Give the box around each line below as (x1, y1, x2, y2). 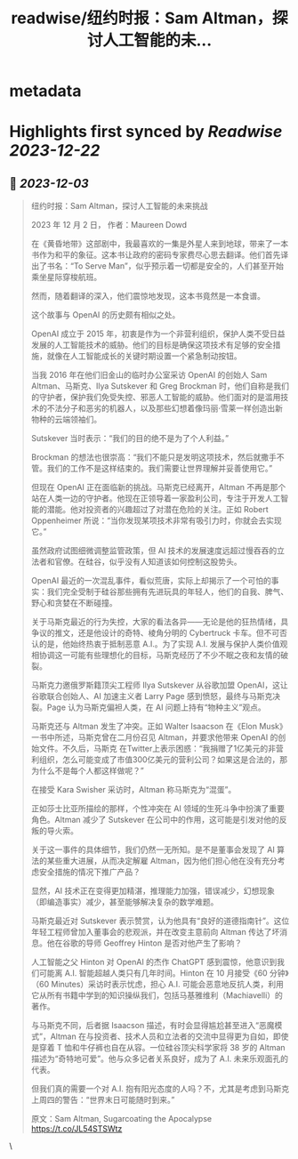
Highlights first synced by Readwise (9, 122, 283, 142)
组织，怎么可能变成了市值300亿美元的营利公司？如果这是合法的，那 (38, 754, 288, 765)
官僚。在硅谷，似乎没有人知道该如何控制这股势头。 (54, 557, 242, 567)
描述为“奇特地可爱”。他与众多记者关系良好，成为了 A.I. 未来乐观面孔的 (30, 1053, 289, 1064)
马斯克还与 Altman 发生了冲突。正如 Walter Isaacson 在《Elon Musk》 (30, 721, 287, 732)
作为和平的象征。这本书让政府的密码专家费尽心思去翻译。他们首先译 (38, 250, 289, 261)
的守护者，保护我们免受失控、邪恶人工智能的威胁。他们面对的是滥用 (30, 392, 281, 403)
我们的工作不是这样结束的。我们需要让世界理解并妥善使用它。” (46, 463, 273, 474)
